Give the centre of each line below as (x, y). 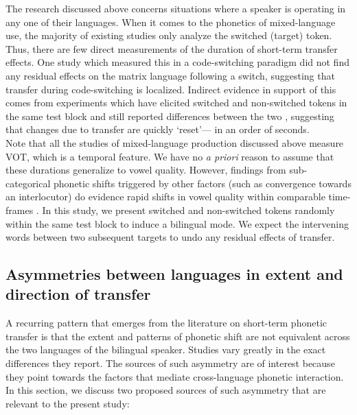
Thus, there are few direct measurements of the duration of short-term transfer (172, 48)
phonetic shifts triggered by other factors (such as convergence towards (203, 183)
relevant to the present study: (68, 403)
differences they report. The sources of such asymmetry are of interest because (170, 363)
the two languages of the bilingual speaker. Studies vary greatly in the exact (166, 349)
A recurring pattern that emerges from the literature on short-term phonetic (166, 323)
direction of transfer (78, 294)
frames (20, 210)
